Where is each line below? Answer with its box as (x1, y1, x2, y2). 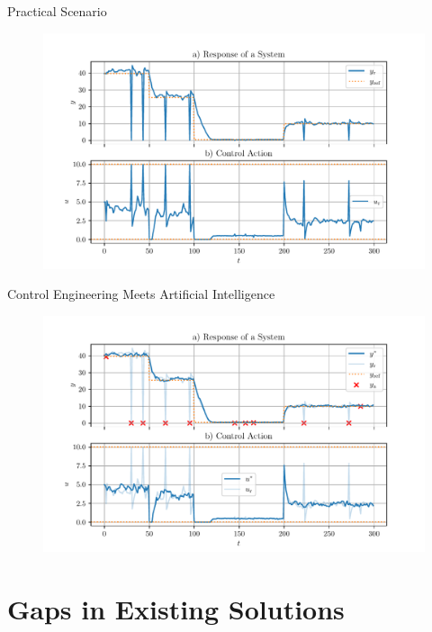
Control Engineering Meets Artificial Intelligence (7, 284, 275, 303)
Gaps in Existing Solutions (7, 590, 345, 627)
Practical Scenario (7, 2, 107, 20)
